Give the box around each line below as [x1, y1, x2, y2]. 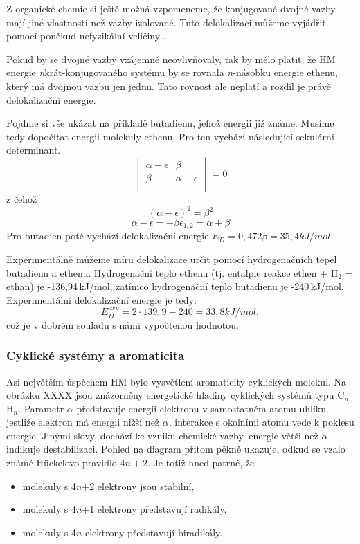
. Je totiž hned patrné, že [147, 455, 255, 470]
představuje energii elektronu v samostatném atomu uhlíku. [76, 401, 329, 415]
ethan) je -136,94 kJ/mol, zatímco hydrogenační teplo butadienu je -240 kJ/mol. [6, 279, 344, 293]
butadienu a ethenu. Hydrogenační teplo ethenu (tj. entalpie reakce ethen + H [6, 265, 339, 280]
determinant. [6, 143, 61, 157]
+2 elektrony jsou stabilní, [82, 478, 195, 493]
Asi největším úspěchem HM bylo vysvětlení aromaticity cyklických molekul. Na [6, 374, 347, 388]
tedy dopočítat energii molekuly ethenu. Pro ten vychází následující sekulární [6, 129, 334, 143]
